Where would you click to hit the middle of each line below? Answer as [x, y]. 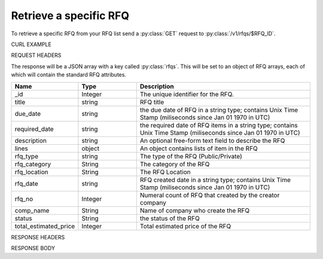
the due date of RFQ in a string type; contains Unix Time [219, 109]
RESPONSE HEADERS [38, 237]
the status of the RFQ [170, 218]
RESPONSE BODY [33, 248]
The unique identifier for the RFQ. [187, 94]
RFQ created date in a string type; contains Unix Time [215, 179]
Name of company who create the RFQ [195, 211]
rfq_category [33, 164]
